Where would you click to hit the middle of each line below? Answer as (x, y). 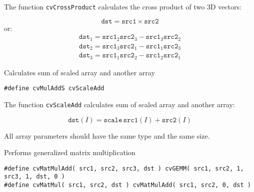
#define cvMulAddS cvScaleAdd (54, 89)
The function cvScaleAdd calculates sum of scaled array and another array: (119, 104)
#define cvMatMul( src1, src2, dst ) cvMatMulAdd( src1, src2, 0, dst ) (127, 185)
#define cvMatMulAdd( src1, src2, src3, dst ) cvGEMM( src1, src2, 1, (124, 168)
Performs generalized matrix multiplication (70, 152)
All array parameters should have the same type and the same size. (107, 135)
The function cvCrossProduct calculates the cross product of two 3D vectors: (123, 6)
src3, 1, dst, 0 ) (34, 177)
